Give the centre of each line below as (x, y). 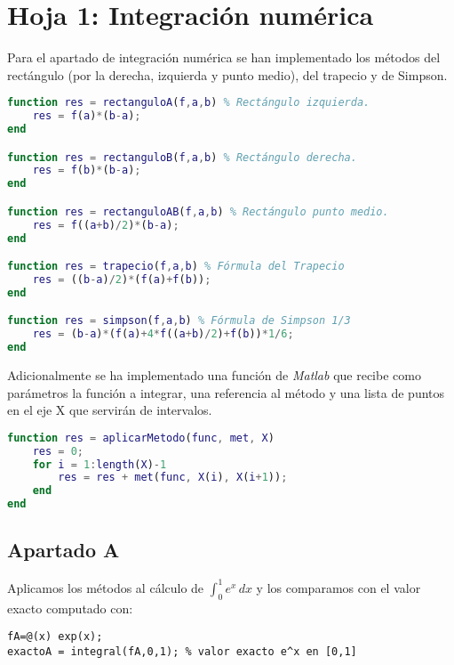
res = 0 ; (58, 451)
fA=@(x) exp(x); (55, 637)
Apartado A (64, 550)
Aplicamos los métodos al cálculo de (106, 587)
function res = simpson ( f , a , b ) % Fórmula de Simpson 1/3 (179, 321)
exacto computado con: (70, 608)
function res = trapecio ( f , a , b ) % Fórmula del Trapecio (176, 267)
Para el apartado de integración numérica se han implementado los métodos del (224, 57)
